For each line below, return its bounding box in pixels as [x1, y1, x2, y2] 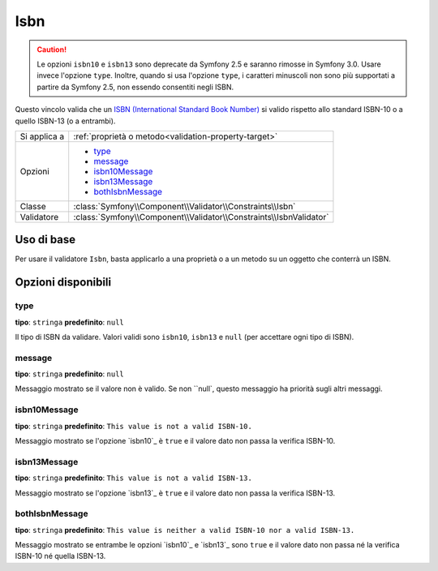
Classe [19, 200, 46, 212]
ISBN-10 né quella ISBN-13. [15, 552, 106, 561]
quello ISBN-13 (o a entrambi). [15, 116, 116, 126]
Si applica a [19, 131, 65, 142]
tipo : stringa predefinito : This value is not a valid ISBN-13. [15, 473, 253, 483]
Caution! [36, 45, 67, 54]
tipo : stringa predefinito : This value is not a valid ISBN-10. [15, 421, 253, 431]
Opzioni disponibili [15, 276, 112, 290]
